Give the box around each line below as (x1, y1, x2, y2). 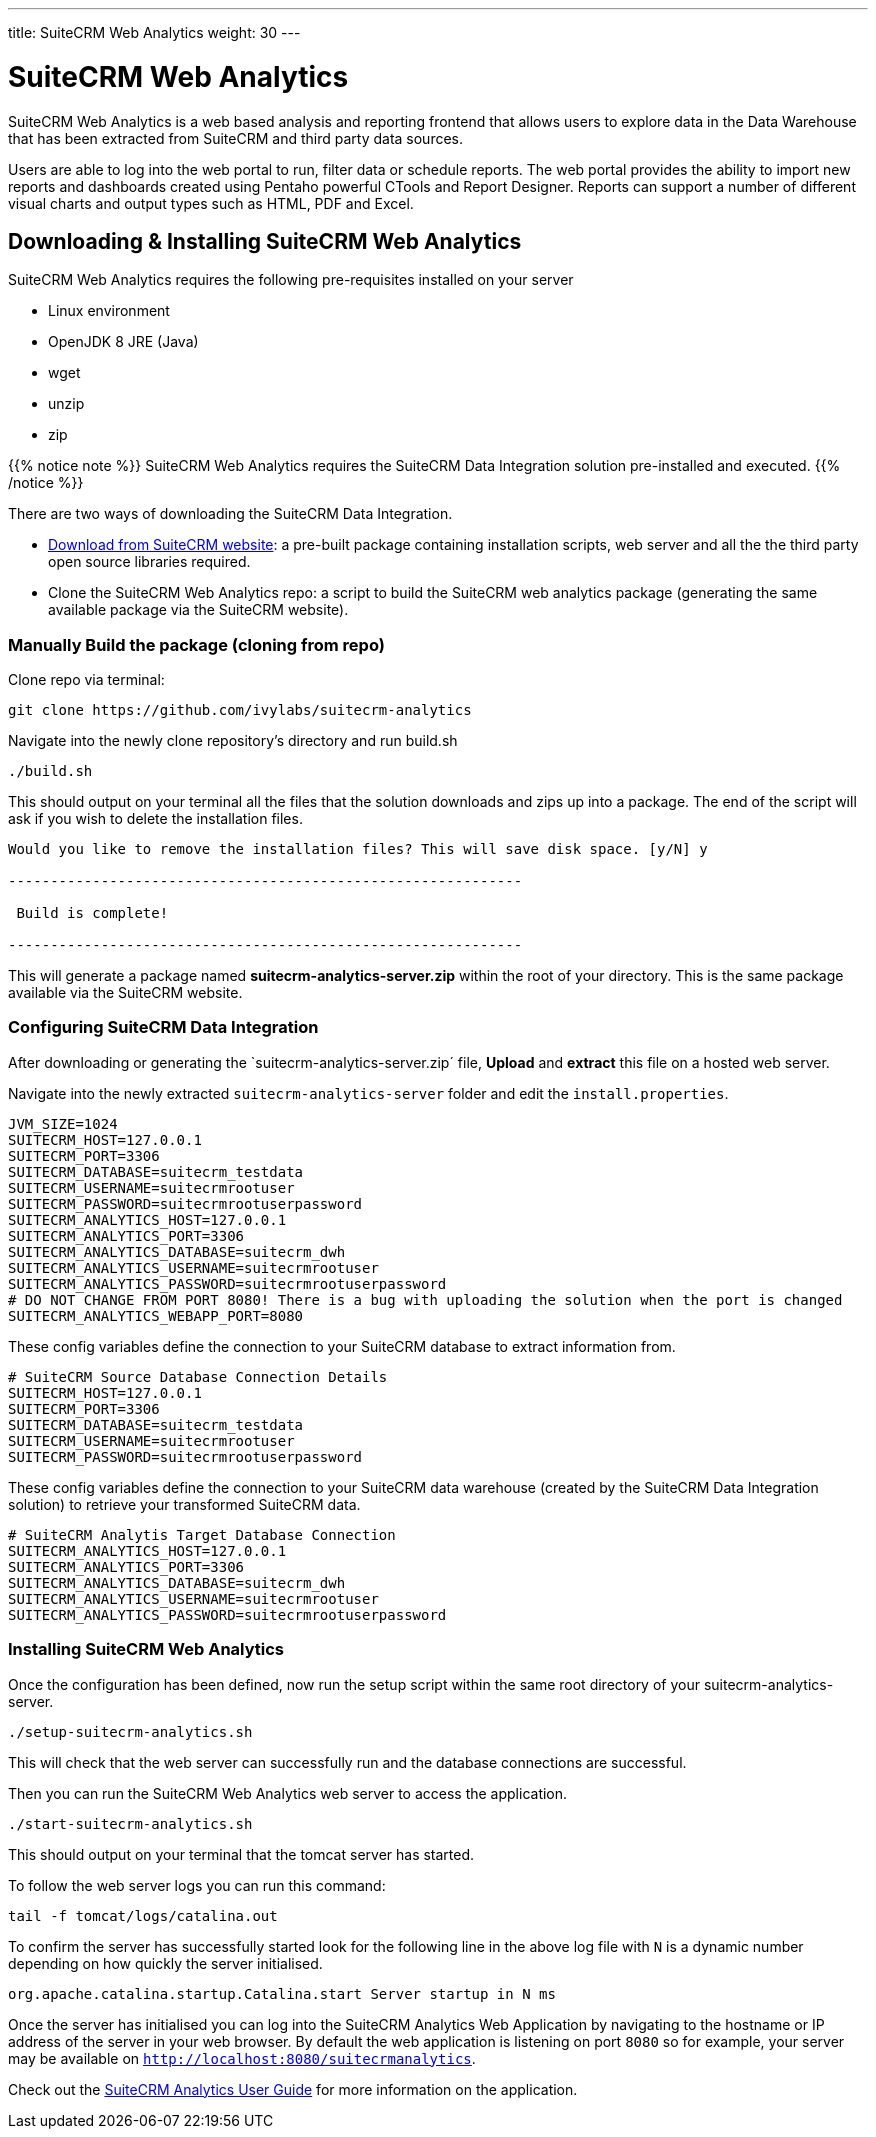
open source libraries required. (48, 553, 251, 571)
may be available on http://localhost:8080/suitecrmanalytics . (8, 2049, 476, 2067)
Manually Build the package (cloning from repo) (8, 634, 385, 655)
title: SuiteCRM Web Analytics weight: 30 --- (8, 24, 301, 41)
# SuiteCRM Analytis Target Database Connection (8, 1526, 396, 1543)
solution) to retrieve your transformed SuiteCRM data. (8, 1495, 361, 1513)
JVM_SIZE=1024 (8, 1115, 118, 1132)
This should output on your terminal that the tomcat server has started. (8, 1845, 475, 1863)
